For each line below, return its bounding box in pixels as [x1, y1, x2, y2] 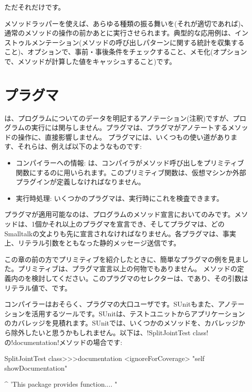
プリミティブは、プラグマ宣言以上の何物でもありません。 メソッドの [17, 263, 237, 274]
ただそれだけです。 [4, 2, 65, 12]
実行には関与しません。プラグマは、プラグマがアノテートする [31, 122, 228, 132]
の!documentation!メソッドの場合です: [4, 337, 122, 347]
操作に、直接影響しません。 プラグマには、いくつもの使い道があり [17, 131, 231, 142]
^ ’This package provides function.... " [4, 379, 118, 389]
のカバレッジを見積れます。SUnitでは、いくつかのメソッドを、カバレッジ [4, 318, 239, 328]
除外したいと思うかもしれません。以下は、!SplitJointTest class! [11, 327, 209, 337]
